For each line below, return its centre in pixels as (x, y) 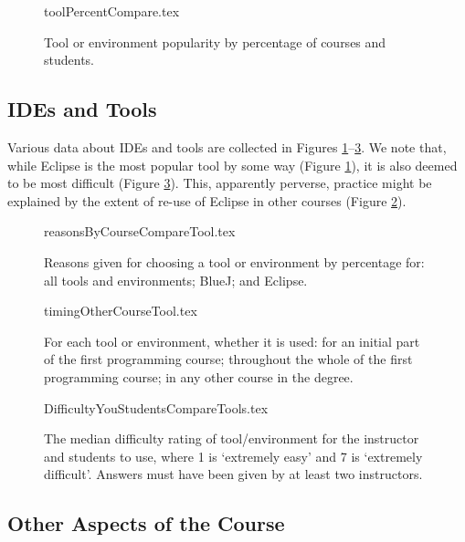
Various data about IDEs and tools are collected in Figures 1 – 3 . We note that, (227, 146)
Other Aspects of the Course (146, 523)
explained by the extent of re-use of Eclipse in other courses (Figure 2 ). (207, 200)
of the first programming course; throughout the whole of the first (228, 359)
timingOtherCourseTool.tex (121, 311)
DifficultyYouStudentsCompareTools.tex (156, 407)
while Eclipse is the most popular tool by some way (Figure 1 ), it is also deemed (232, 165)
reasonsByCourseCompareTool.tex (140, 231)
